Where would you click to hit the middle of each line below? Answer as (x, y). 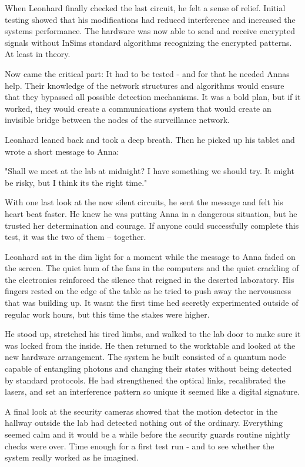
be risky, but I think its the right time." (76, 182)
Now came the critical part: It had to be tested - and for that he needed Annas (147, 73)
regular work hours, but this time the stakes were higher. (107, 314)
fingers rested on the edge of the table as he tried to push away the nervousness (148, 291)
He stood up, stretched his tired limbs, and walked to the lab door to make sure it (153, 334)
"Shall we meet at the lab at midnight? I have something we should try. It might (150, 171)
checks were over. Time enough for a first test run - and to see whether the (140, 446)
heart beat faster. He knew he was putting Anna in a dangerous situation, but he (151, 213)
